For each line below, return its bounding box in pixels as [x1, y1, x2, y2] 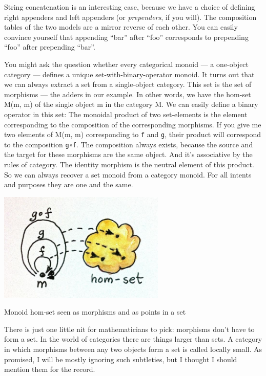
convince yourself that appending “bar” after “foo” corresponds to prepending [4, 31, 249, 42]
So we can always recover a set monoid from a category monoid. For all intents [4, 169, 252, 180]
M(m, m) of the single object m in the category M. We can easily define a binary [4, 99, 258, 109]
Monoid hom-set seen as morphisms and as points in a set [4, 306, 186, 317]
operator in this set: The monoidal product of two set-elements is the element [4, 108, 248, 119]
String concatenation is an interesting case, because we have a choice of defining [4, 2, 255, 12]
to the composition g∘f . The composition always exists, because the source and [4, 139, 253, 149]
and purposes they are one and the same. [4, 179, 133, 190]
